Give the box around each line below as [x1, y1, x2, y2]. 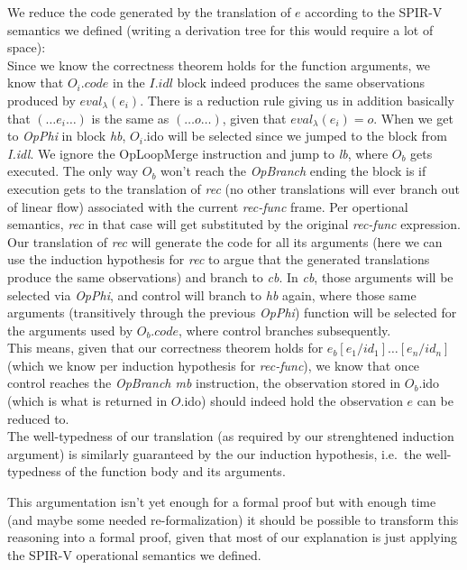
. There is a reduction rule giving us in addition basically [140, 90, 454, 109]
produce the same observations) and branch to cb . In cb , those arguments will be [7, 267, 453, 286]
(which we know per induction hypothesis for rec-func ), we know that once [7, 355, 420, 374]
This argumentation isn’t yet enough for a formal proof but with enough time [7, 492, 436, 511]
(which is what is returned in [7, 391, 168, 410]
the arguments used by [7, 320, 133, 339]
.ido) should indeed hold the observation [180, 391, 403, 410]
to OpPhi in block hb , [7, 126, 126, 145]
